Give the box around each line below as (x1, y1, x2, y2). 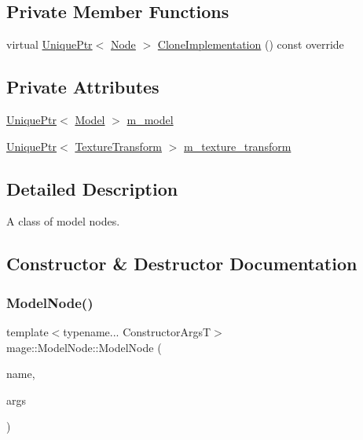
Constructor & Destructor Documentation (6, 251, 357, 276)
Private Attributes (6, 75, 159, 99)
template (6, 323, 49, 339)
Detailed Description (6, 176, 178, 200)
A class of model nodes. (6, 213, 120, 229)
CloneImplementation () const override (157, 36, 344, 53)
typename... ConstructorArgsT (63, 323, 211, 339)
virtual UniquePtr (6, 36, 93, 53)
